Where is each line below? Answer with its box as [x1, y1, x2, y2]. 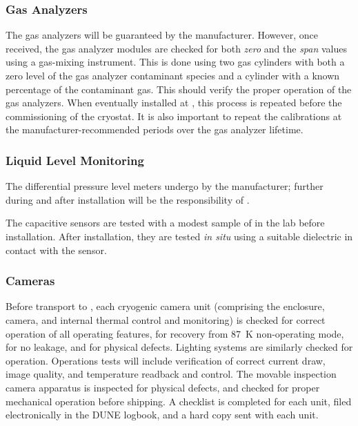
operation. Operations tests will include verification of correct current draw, [6, 353, 326, 367]
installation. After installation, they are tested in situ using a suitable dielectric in [6, 229, 353, 243]
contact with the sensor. [6, 242, 107, 257]
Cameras [6, 272, 55, 289]
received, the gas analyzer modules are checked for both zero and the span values [6, 41, 348, 55]
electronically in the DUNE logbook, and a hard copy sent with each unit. [6, 407, 319, 422]
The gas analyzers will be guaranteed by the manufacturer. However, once [6, 28, 318, 42]
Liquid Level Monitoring [6, 151, 144, 168]
